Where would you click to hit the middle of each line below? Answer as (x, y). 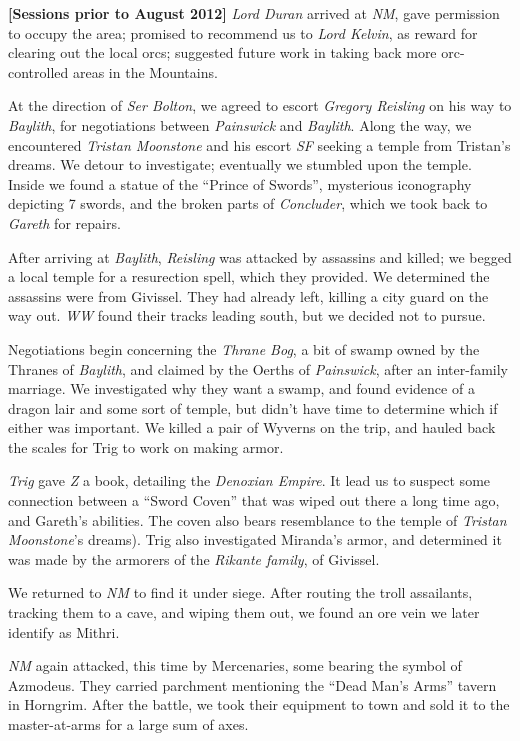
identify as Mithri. (64, 631)
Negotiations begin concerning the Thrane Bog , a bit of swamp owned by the (244, 348)
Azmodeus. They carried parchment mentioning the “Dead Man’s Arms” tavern (252, 684)
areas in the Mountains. (145, 71)
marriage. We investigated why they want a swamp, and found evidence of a (241, 388)
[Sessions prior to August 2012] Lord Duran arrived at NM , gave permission (254, 13)
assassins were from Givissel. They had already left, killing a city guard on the (248, 295)
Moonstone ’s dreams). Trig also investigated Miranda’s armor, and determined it (255, 539)
